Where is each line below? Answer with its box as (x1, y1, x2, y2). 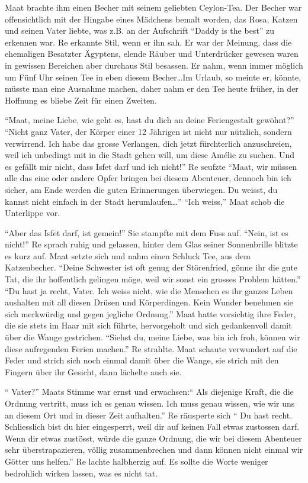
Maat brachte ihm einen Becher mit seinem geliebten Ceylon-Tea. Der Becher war (5, 1, 302, 13)
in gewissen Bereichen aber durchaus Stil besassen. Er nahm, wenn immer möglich (5, 59, 303, 71)
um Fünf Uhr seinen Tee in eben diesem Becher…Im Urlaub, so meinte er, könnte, (5, 70, 301, 83)
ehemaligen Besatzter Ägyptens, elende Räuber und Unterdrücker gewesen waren (5, 47, 299, 60)
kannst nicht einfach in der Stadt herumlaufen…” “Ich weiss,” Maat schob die (5, 195, 285, 207)
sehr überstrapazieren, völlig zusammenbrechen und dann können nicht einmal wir (5, 443, 303, 456)
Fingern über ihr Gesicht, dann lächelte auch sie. (5, 365, 182, 378)
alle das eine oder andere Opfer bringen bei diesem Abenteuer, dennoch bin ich (5, 172, 291, 184)
